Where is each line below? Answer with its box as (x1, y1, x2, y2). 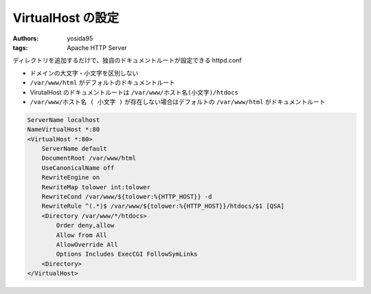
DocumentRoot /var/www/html (41, 154, 137, 162)
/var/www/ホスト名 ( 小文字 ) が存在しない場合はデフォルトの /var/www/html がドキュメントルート (30, 97, 326, 106)
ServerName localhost (27, 116, 100, 123)
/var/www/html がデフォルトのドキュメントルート (30, 79, 175, 87)
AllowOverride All (56, 241, 118, 248)
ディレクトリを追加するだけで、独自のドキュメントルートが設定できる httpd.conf (12, 56, 242, 64)
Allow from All (56, 231, 108, 239)
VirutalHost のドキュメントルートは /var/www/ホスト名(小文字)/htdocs (30, 88, 238, 96)
